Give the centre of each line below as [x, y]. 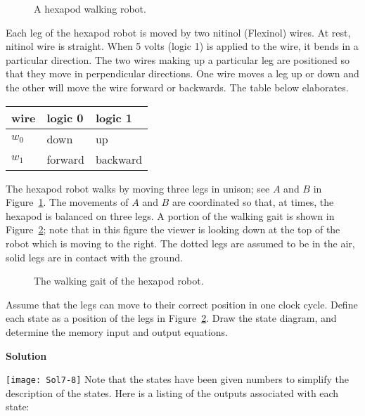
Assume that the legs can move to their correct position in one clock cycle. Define [182, 304]
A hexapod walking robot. [90, 8]
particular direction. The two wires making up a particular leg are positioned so [178, 59]
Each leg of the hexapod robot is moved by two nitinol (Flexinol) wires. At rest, [178, 32]
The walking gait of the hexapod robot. [119, 281]
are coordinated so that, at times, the [253, 202]
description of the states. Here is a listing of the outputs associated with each [172, 392]
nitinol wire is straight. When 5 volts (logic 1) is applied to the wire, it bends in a [182, 46]
